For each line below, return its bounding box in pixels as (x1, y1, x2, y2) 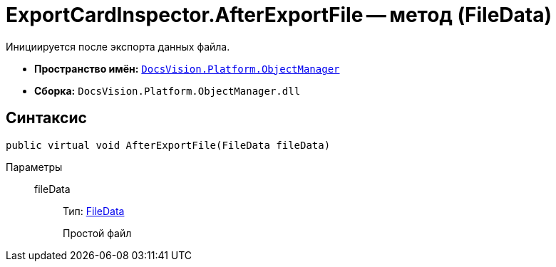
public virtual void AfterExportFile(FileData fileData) (6, 139, 331, 151)
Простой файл (63, 226, 132, 239)
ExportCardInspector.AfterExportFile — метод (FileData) (6, 3, 552, 27)
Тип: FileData (63, 204, 125, 217)
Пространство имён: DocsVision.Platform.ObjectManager (34, 62, 340, 75)
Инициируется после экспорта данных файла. (6, 40, 230, 53)
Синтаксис (6, 109, 87, 127)
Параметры (6, 160, 63, 173)
